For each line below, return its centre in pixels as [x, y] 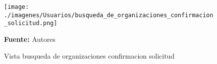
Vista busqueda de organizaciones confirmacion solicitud [89, 55]
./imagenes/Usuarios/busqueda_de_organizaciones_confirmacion [109, 15]
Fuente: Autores [30, 39]
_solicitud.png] [31, 23]
